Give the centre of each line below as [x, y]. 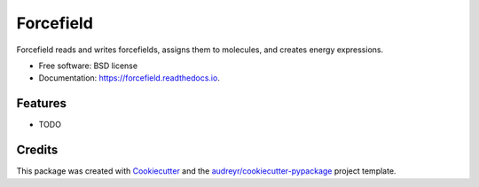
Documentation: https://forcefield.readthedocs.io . [130, 78]
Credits [37, 150]
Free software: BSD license [88, 66]
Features [41, 103]
